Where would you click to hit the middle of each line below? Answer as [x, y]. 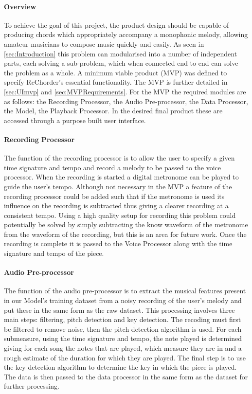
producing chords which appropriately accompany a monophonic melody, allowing [126, 34]
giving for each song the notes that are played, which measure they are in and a [123, 348]
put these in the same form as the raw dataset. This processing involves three [119, 310]
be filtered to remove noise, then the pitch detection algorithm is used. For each [123, 329]
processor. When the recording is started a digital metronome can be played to [121, 177]
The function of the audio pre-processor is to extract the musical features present [125, 291]
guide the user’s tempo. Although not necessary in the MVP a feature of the [118, 186]
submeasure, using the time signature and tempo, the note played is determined [123, 338]
